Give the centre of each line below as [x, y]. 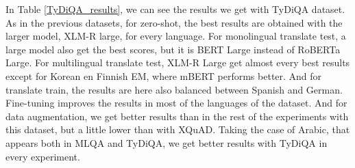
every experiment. [43, 156]
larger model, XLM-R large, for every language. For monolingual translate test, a [176, 36]
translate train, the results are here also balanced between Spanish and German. [174, 89]
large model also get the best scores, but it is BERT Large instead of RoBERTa [173, 49]
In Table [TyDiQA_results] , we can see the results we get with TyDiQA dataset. [175, 9]
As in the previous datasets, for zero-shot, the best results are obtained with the [174, 22]
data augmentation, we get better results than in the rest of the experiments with [177, 116]
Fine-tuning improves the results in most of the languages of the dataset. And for [176, 103]
